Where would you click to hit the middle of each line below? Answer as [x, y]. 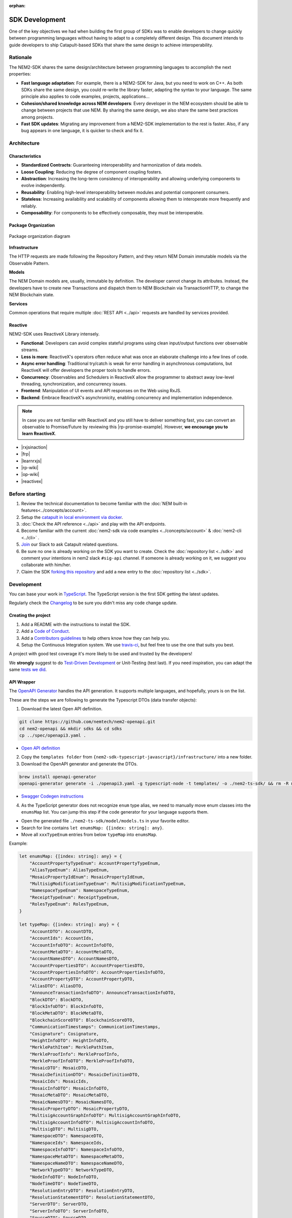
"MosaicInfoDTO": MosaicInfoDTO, [69, 1088]
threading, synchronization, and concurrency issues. [74, 384]
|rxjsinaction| [34, 447]
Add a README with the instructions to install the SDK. [76, 624]
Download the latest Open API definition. [62, 709]
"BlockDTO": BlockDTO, [56, 999]
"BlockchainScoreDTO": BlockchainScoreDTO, [82, 1020]
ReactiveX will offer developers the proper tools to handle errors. [86, 370]
